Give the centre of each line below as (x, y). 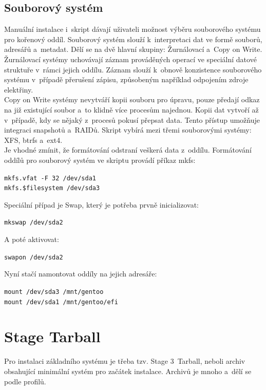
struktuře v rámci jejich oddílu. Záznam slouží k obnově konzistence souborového (133, 69)
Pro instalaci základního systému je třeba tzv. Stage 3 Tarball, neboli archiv (125, 361)
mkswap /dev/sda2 (34, 223)
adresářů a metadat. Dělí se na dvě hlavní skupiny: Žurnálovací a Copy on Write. (133, 49)
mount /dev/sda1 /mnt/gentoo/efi (61, 302)
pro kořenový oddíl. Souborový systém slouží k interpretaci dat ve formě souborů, (133, 39)
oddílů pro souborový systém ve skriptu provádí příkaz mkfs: (100, 160)
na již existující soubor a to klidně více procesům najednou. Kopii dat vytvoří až (131, 109)
